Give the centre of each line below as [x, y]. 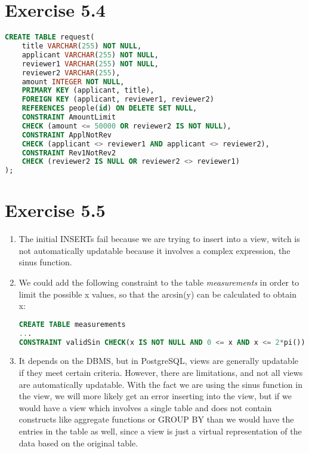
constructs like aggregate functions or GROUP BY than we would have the [156, 419]
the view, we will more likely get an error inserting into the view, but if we [155, 396]
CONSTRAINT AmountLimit [69, 117]
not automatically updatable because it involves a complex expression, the [154, 250]
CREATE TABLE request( [50, 37]
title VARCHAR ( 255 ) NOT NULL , [82, 46]
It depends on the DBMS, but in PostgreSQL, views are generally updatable [159, 361]
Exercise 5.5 [55, 210]
